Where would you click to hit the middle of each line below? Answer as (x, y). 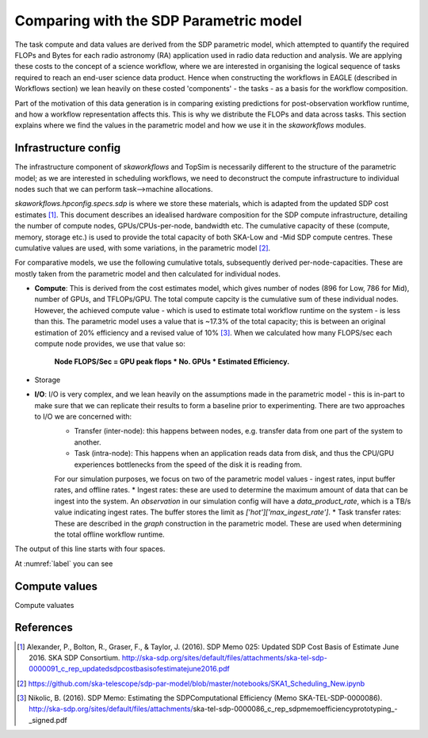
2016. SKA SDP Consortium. (75, 657)
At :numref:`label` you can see (64, 564)
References (44, 627)
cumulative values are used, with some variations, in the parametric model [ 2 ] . (143, 248)
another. (88, 442)
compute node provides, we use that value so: (110, 344)
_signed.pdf (48, 720)
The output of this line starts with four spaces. (90, 549)
